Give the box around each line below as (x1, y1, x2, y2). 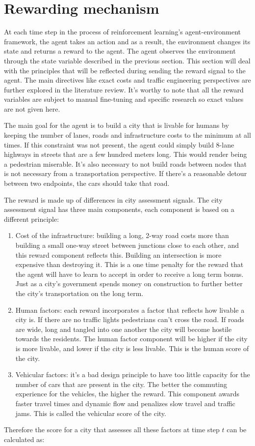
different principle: (4, 213, 59, 224)
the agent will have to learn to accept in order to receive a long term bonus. (15, 268, 244, 279)
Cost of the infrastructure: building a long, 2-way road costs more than (15, 230, 229, 240)
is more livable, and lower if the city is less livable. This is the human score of (15, 343, 249, 353)
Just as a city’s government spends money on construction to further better (15, 278, 243, 289)
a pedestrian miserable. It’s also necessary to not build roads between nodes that (4, 158, 247, 169)
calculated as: (4, 434, 45, 444)
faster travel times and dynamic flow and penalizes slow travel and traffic (15, 398, 235, 408)
